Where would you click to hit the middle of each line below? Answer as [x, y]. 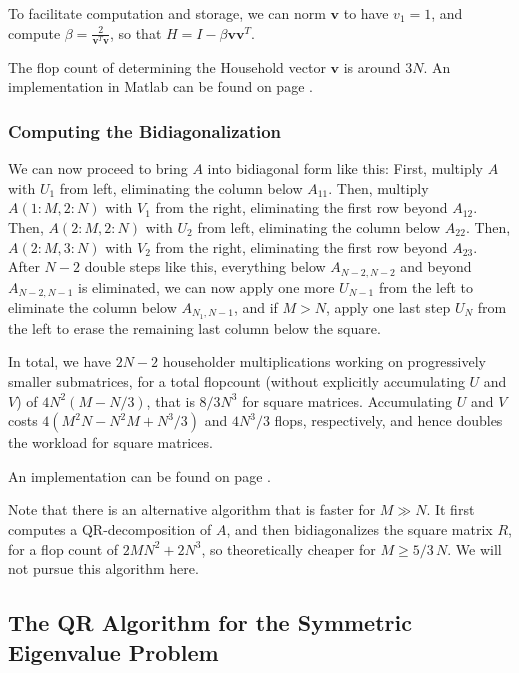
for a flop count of [63, 548]
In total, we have [60, 361]
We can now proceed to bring [98, 168]
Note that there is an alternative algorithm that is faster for [192, 509]
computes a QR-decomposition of [110, 529]
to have [366, 13]
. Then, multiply [378, 187]
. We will [474, 548]
